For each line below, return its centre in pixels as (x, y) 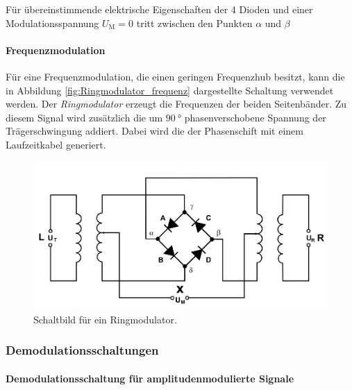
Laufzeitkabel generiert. (56, 144)
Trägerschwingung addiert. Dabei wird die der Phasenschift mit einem (155, 131)
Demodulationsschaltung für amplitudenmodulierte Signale (150, 378)
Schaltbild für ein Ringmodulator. (105, 319)
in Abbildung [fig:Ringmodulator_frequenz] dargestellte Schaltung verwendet (170, 90)
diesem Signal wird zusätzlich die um (84, 117)
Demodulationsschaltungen (82, 350)
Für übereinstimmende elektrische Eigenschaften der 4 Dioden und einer (159, 9)
